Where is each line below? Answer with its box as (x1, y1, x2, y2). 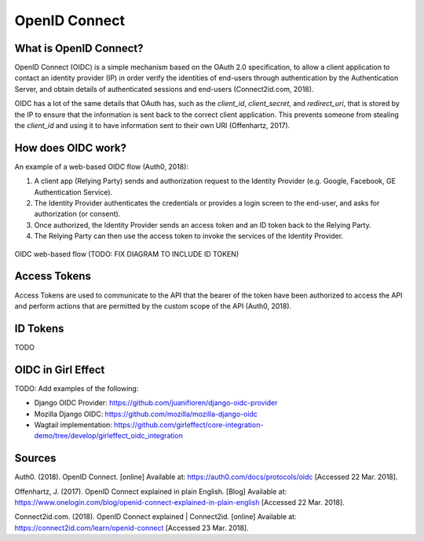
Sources (14, 451, 57, 465)
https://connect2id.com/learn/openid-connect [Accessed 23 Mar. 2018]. (14, 523, 249, 532)
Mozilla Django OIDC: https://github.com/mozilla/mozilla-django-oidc (34, 409, 258, 419)
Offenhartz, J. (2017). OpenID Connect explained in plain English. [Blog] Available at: (14, 487, 287, 496)
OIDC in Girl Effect (14, 363, 105, 376)
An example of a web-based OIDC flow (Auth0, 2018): (14, 162, 188, 171)
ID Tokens (14, 322, 64, 335)
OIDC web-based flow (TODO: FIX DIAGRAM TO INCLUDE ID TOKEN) (14, 249, 239, 258)
